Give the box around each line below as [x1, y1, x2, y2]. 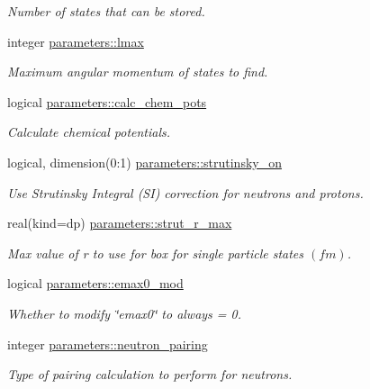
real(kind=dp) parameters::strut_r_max [7, 213, 232, 232]
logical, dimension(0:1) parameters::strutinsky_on [7, 152, 282, 171]
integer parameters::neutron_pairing [7, 334, 208, 353]
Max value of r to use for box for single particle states [7, 243, 304, 262]
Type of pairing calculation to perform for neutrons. [7, 365, 293, 384]
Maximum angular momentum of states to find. [7, 62, 268, 81]
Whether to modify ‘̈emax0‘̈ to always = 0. [7, 303, 242, 322]
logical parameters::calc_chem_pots [7, 92, 207, 111]
